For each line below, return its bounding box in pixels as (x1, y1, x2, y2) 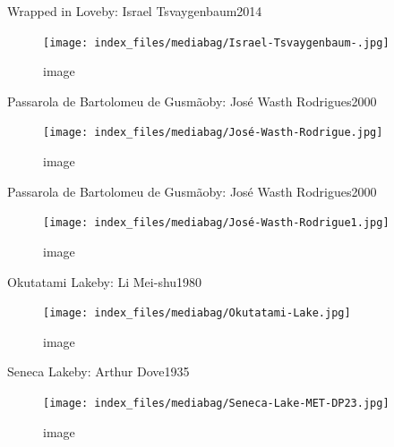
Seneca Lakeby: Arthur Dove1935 (7, 362, 190, 381)
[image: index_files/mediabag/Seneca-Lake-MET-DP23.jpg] (43, 396, 390, 409)
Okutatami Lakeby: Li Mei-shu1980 (7, 272, 202, 291)
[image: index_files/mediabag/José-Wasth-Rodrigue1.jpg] (43, 216, 390, 230)
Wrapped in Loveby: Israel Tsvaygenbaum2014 (7, 2, 262, 20)
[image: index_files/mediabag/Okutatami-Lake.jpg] (43, 307, 351, 320)
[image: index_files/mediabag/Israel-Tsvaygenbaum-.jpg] (43, 36, 390, 49)
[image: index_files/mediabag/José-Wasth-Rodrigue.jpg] (43, 126, 383, 139)
